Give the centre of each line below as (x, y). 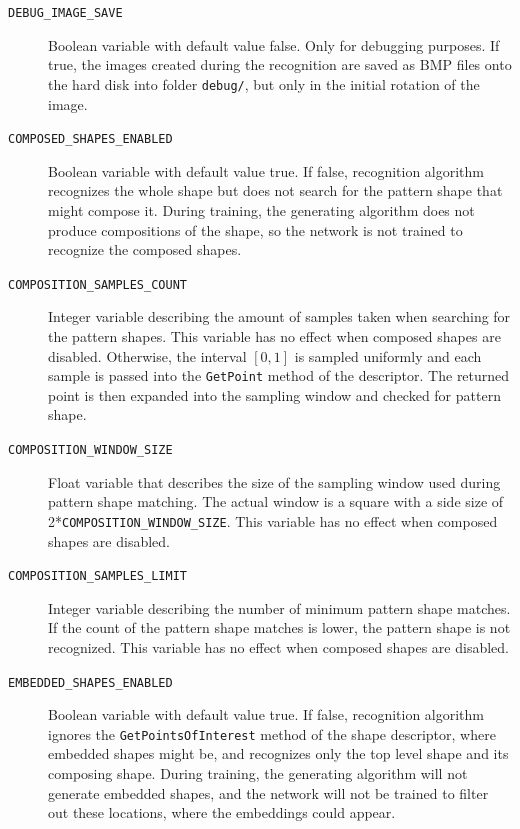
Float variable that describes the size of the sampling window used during (274, 481)
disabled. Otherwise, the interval (147, 355)
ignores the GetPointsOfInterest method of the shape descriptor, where (272, 733)
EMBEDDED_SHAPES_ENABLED (90, 682)
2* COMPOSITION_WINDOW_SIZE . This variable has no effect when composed (273, 520)
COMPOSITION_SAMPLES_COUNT (97, 284)
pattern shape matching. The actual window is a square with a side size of (276, 501)
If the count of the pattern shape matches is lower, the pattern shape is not (279, 627)
